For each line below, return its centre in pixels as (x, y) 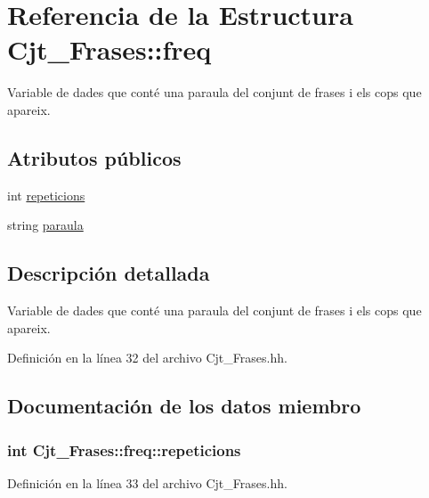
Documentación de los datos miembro (184, 406)
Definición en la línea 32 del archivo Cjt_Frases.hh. (147, 358)
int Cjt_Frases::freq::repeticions (124, 449)
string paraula (45, 225)
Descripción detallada (109, 273)
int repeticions (46, 195)
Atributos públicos (94, 157)
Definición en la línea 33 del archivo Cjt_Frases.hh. (147, 482)
